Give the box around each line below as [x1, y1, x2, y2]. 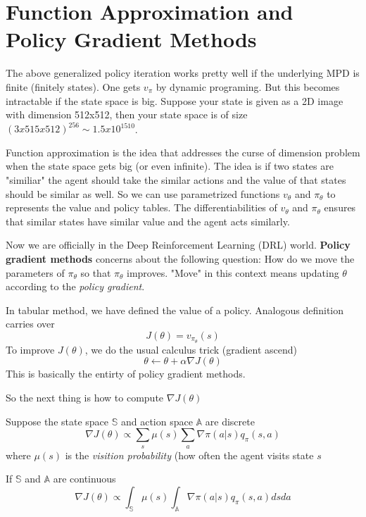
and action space [120, 413, 193, 428]
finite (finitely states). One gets [6, 79, 141, 94]
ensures [324, 200, 356, 215]
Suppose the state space [6, 413, 109, 428]
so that [80, 265, 111, 280]
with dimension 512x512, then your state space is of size [6, 107, 248, 122]
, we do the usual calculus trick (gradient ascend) [84, 342, 298, 356]
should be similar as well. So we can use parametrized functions [6, 186, 280, 201]
